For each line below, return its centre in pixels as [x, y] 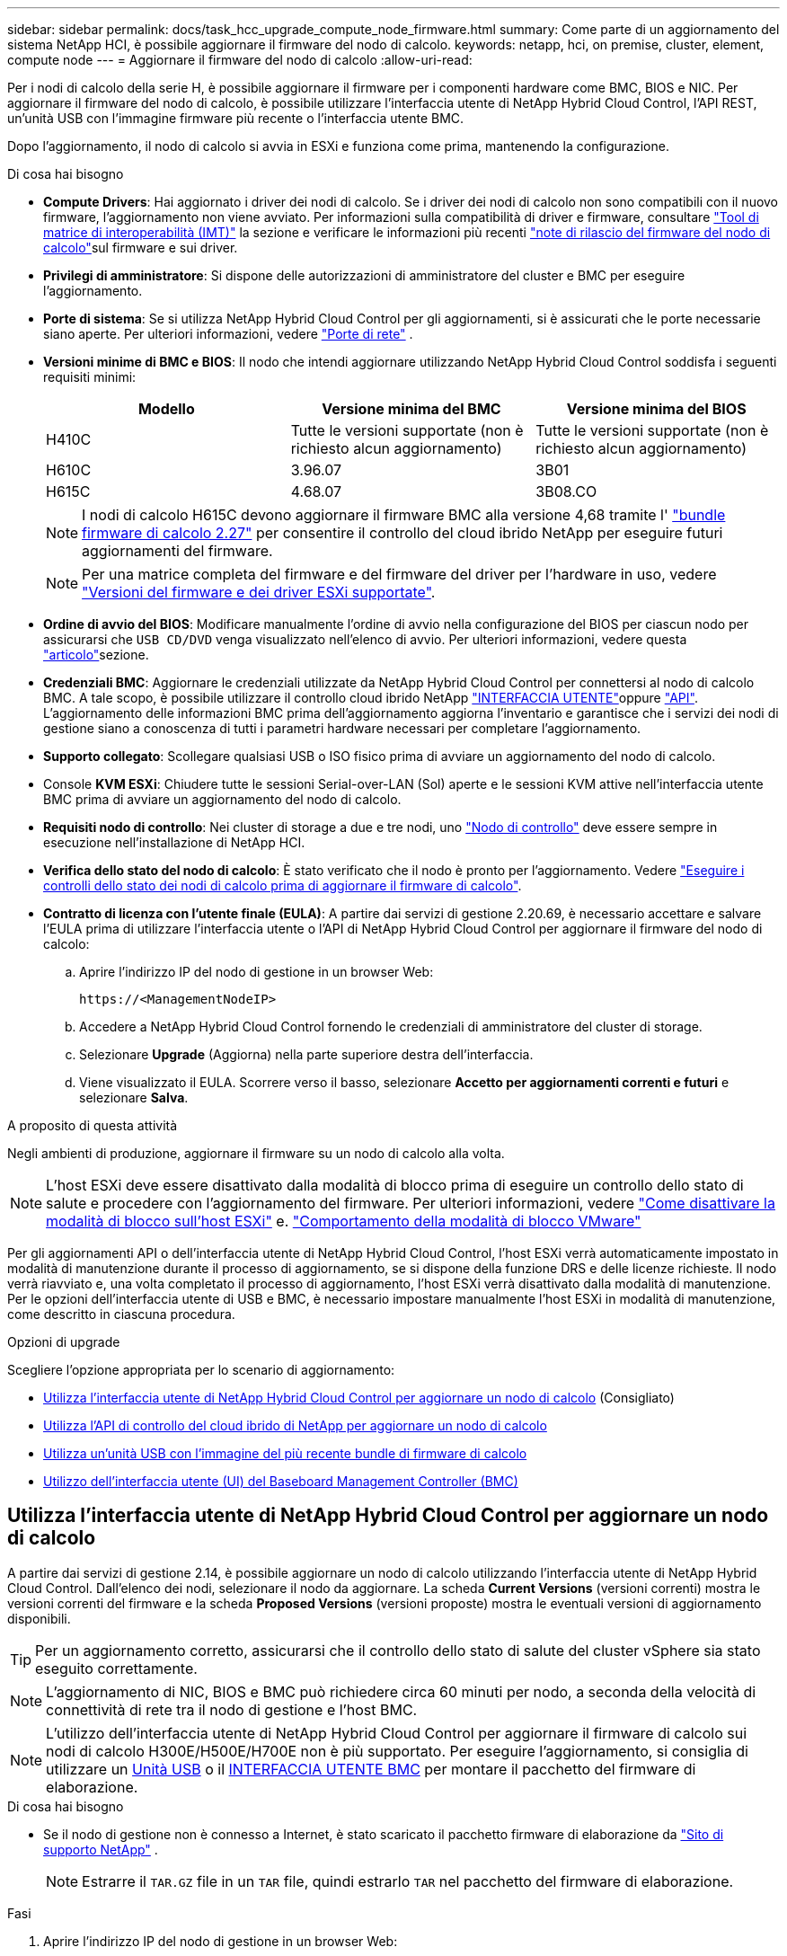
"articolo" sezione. [96, 655]
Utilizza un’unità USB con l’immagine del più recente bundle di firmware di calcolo [285, 1453]
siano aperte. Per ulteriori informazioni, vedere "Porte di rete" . [228, 334]
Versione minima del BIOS [656, 409]
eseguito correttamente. [116, 1668]
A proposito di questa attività [93, 1125]
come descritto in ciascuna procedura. [121, 1314]
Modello [166, 409]
